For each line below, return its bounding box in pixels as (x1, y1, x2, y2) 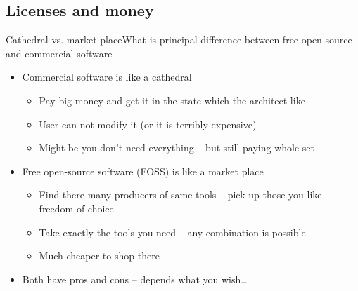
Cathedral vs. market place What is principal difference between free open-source (6, 32, 352, 47)
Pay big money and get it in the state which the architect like (39, 93, 305, 107)
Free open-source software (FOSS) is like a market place (22, 163, 264, 178)
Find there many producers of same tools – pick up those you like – (39, 187, 331, 202)
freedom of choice (39, 201, 114, 215)
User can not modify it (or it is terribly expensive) (39, 116, 257, 131)
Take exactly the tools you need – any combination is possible (39, 224, 306, 239)
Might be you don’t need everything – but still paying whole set (39, 140, 315, 155)
